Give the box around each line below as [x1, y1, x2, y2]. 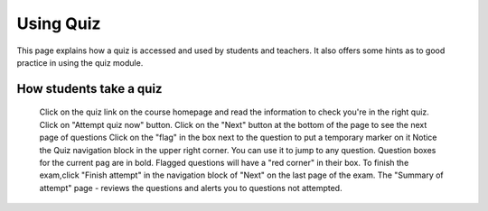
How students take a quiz [16, 81, 163, 96]
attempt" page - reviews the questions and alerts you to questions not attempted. [39, 182, 343, 193]
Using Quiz [16, 14, 101, 33]
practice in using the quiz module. [16, 57, 144, 68]
